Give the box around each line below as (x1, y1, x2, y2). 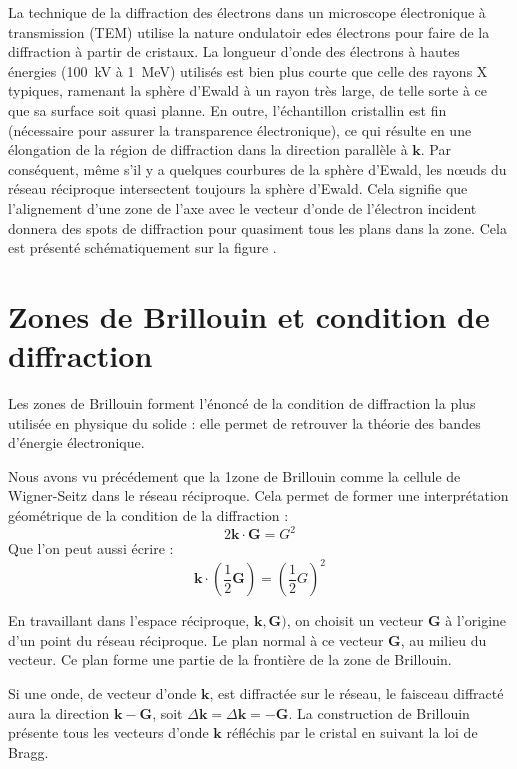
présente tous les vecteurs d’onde (8, 722, 209, 743)
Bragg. (8, 741, 49, 762)
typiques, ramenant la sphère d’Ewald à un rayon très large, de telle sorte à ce (8, 80, 488, 101)
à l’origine (445, 610, 507, 631)
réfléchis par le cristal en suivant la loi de (226, 722, 478, 743)
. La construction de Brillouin (288, 702, 470, 723)
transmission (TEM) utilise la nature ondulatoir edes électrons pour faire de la (8, 21, 490, 42)
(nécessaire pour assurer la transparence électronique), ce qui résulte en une (8, 119, 472, 140)
